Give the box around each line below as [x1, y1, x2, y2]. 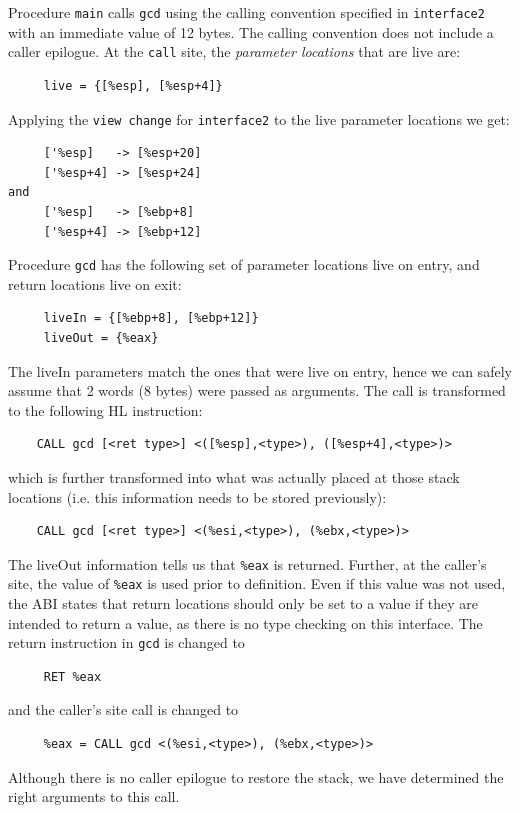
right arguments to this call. [8, 786, 180, 807]
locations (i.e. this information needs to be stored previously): [8, 486, 387, 507]
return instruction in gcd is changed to [8, 632, 245, 653]
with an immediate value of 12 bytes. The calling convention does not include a [8, 21, 494, 42]
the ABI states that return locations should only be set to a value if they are [8, 593, 479, 614]
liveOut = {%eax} [43, 330, 159, 345]
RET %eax [43, 669, 102, 684]
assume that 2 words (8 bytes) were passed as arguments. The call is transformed [8, 380, 506, 401]
